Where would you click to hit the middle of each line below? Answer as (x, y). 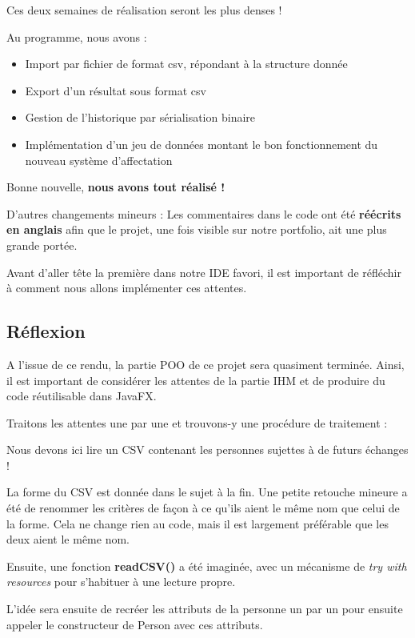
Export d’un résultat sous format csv (116, 90)
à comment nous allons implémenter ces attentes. (127, 288)
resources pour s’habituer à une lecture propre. (121, 582)
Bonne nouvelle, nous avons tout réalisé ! (116, 187)
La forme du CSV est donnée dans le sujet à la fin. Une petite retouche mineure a (207, 492)
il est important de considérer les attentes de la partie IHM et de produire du (196, 380)
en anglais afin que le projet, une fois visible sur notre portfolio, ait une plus (197, 229)
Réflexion (46, 331)
